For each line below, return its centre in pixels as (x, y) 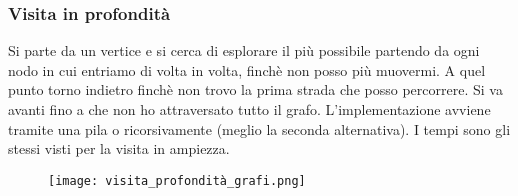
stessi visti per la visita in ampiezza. (119, 148)
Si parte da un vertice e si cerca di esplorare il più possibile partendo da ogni (244, 50)
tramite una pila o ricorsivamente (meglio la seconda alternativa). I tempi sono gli (259, 128)
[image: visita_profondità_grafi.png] (177, 180)
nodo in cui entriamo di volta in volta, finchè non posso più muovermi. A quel (247, 69)
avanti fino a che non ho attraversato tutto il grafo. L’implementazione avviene (249, 109)
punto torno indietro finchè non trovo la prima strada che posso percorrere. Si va (255, 89)
